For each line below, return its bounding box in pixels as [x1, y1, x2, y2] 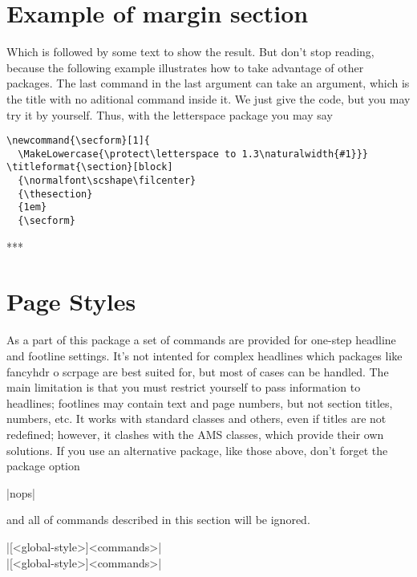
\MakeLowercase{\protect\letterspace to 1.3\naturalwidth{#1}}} [18, 148, 369, 160]
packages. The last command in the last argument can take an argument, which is [6, 75, 410, 91]
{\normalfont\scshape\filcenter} [18, 175, 196, 187]
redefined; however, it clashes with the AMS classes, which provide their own [6, 425, 384, 442]
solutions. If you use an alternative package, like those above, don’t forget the [6, 441, 388, 458]
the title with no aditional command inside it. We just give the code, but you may [6, 90, 411, 107]
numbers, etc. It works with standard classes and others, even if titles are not [6, 410, 387, 427]
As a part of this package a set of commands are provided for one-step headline [6, 331, 396, 348]
